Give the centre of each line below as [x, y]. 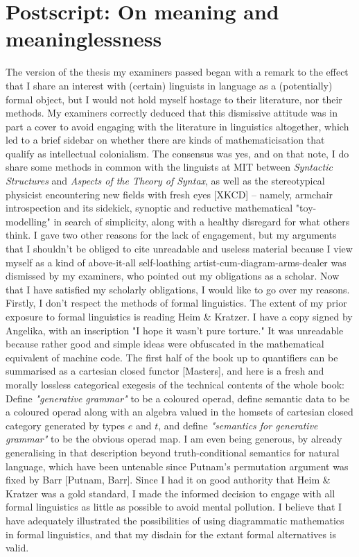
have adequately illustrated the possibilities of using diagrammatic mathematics [175, 520]
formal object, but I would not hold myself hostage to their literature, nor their [174, 99]
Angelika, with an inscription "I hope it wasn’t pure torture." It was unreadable [175, 330]
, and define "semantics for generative [238, 425]
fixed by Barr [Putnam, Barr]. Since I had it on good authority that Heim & [168, 480]
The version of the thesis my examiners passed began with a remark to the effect [177, 72]
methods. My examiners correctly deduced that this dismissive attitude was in [172, 113]
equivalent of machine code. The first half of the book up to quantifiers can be [172, 357]
